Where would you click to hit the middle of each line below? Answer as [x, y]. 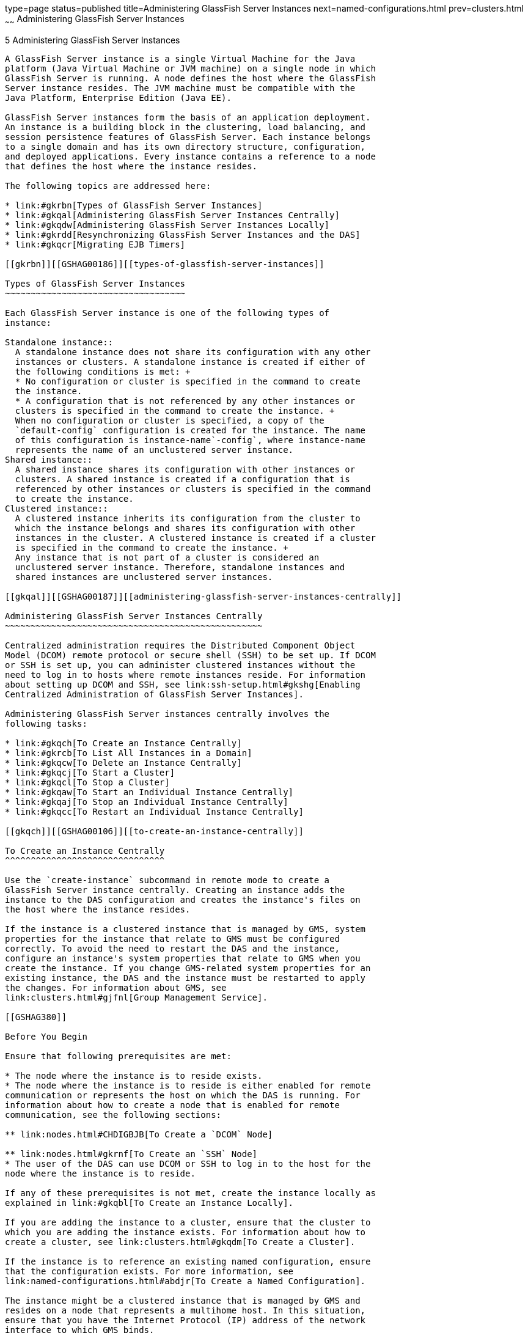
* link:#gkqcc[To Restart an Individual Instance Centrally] [154, 811]
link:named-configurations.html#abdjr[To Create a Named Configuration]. [185, 1281]
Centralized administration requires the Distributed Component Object [180, 645]
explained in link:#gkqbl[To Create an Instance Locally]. [149, 1203]
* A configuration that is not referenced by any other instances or [185, 401]
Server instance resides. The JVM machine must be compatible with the [180, 88]
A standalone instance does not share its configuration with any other [193, 352]
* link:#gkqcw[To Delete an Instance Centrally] [123, 762]
